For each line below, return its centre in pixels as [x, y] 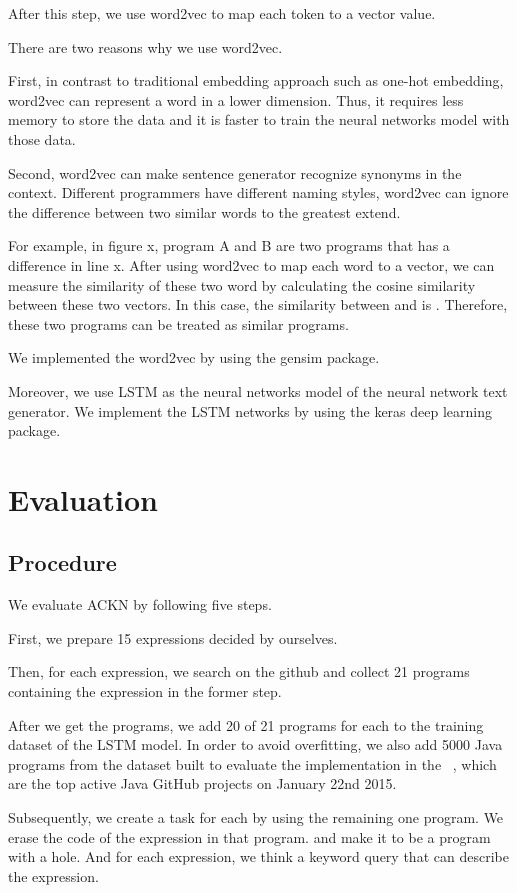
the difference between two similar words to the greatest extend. [204, 211]
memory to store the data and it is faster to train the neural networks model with [259, 119]
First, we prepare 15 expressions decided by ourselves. [173, 637]
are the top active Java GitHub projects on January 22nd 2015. [202, 783]
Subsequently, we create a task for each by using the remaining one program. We [256, 817]
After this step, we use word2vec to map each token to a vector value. [222, 13]
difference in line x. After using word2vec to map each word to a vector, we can [251, 264]
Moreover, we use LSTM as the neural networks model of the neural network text [258, 390]
